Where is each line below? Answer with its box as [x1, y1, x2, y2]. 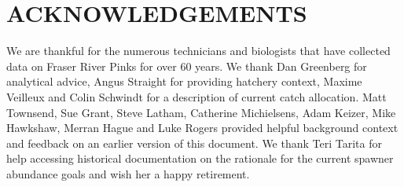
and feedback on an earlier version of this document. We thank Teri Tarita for [6, 134, 382, 151]
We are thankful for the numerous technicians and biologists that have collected [6, 42, 391, 59]
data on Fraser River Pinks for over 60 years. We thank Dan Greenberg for [6, 57, 367, 74]
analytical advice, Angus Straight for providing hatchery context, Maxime [6, 73, 362, 90]
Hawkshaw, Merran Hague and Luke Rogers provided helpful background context [6, 119, 398, 136]
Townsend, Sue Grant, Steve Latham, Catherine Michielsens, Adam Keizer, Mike [6, 104, 396, 120]
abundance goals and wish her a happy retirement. [6, 165, 250, 181]
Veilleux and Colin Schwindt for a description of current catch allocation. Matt [6, 88, 387, 104]
